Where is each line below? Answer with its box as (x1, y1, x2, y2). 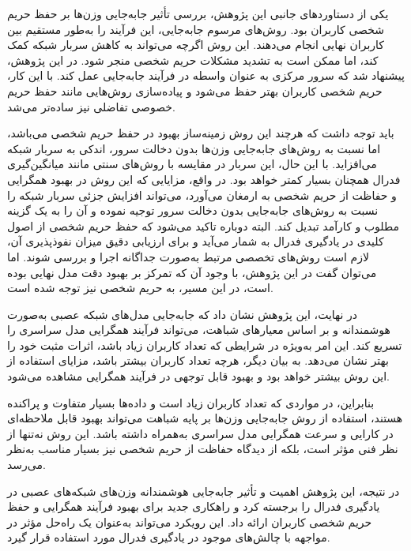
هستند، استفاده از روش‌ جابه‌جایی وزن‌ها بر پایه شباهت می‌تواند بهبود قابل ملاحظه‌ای (7, 410, 403, 426)
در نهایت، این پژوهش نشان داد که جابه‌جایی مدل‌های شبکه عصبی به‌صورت (7, 305, 358, 322)
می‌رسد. (7, 456, 46, 473)
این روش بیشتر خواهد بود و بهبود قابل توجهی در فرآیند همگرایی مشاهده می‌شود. (7, 368, 390, 384)
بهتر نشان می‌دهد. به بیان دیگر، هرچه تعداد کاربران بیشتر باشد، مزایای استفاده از (7, 352, 389, 369)
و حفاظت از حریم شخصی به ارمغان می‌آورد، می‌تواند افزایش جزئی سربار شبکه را (7, 186, 397, 203)
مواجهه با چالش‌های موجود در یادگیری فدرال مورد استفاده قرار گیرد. (7, 529, 330, 545)
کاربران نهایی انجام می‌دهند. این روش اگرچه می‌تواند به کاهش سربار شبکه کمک (7, 36, 384, 53)
